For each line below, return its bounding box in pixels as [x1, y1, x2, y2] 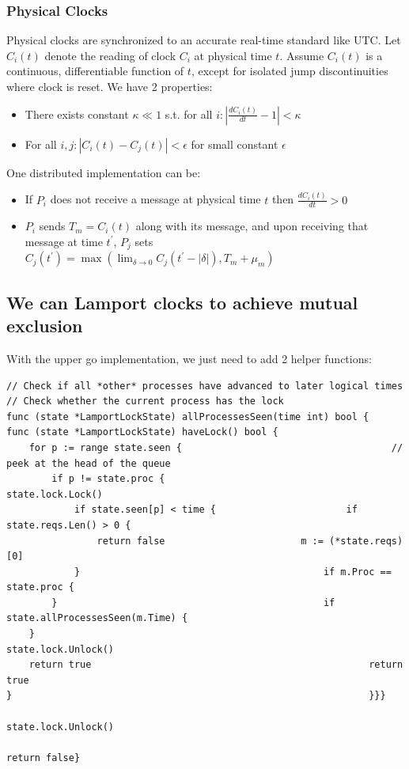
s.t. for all [165, 105, 213, 122]
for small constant [191, 135, 278, 152]
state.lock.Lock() [6, 488, 103, 500]
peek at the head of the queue [6, 457, 171, 469]
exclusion [6, 313, 83, 338]
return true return [28, 659, 403, 671]
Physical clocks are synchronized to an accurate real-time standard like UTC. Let [6, 32, 401, 48]
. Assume [279, 47, 324, 63]
